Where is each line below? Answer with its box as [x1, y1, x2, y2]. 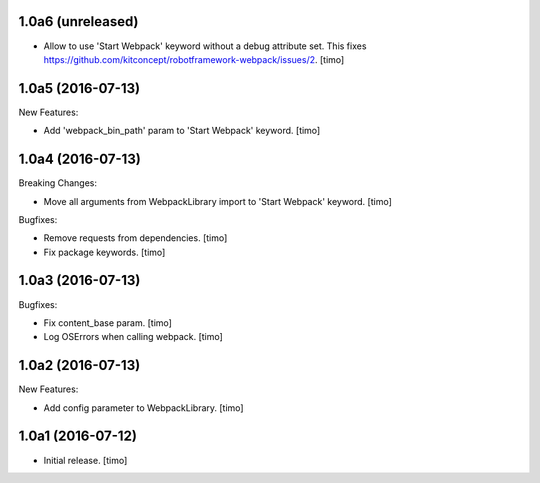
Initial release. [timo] [43, 454, 128, 466]
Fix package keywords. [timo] [43, 246, 166, 258]
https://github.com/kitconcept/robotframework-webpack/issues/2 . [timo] [43, 53, 345, 65]
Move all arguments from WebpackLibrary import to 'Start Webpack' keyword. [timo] [43, 195, 392, 207]
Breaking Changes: [18, 177, 98, 189]
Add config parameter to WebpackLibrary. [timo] [43, 401, 244, 414]
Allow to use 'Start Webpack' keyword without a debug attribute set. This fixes [43, 40, 367, 52]
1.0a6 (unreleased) [18, 13, 139, 30]
